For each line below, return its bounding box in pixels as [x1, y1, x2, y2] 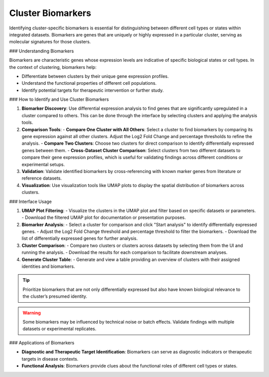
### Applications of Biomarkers [9, 340, 75, 346]
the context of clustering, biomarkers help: [9, 64, 97, 70]
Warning [22, 310, 41, 316]
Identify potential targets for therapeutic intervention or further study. [21, 87, 164, 93]
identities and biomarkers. [21, 263, 75, 269]
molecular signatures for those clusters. [9, 39, 91, 45]
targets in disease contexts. [21, 356, 79, 362]
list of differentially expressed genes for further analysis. [21, 235, 138, 241]
